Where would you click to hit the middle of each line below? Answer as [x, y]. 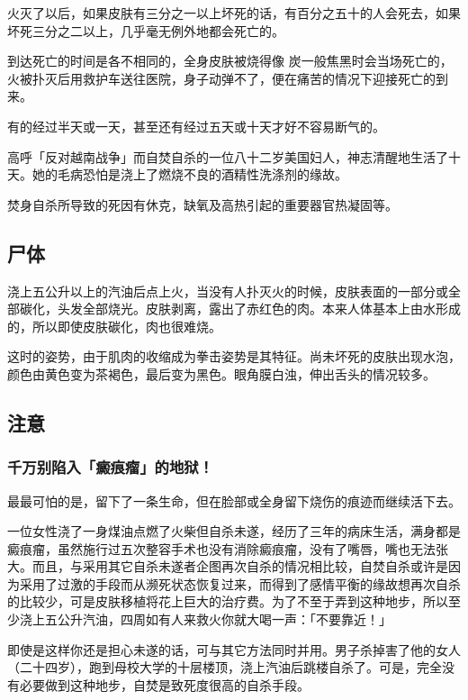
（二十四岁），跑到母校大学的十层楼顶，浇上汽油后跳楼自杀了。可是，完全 [225, 667]
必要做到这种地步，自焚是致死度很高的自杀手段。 [164, 684]
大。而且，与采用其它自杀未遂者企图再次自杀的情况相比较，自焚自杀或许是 [228, 566]
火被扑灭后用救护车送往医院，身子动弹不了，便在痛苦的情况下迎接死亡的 [221, 78]
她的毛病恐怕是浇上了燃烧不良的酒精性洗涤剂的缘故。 [189, 174]
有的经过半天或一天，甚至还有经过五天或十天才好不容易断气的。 [196, 126]
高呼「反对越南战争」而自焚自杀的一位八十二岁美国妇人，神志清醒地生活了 [228, 156]
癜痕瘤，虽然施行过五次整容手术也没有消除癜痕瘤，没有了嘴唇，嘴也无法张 [228, 548]
